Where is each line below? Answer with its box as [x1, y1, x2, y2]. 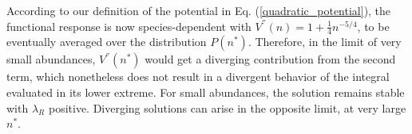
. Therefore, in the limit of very [248, 33, 402, 50]
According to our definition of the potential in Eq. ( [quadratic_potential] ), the [6, 2, 391, 18]
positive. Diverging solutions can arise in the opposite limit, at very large [48, 99, 406, 116]
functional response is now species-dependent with [6, 17, 252, 34]
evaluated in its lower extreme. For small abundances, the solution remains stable [6, 84, 405, 101]
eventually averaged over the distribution [6, 33, 207, 50]
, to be [357, 17, 390, 34]
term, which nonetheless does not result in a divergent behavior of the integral [6, 68, 390, 85]
